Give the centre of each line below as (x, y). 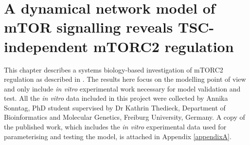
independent (46, 46)
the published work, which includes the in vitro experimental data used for (115, 127)
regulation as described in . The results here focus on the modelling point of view (125, 79)
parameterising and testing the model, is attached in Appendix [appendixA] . (118, 136)
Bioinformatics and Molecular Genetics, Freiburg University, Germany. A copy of (125, 117)
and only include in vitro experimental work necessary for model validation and (122, 88)
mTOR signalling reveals (89, 27)
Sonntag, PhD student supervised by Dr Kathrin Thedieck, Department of (115, 107)
